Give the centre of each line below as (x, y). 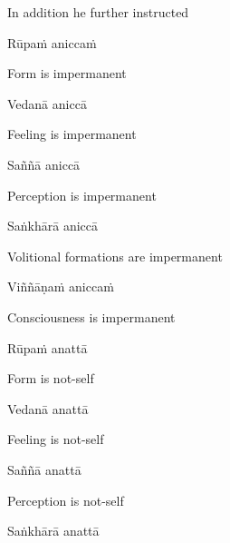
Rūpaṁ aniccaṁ (52, 42)
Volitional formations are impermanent (115, 256)
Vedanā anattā (48, 408)
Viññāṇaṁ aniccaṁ (61, 286)
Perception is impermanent (82, 195)
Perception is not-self (66, 500)
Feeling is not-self (56, 439)
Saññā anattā (44, 469)
